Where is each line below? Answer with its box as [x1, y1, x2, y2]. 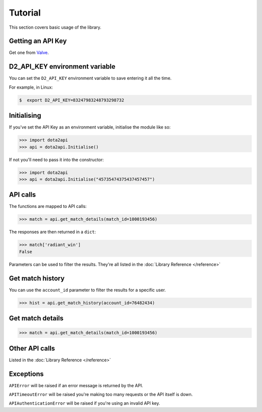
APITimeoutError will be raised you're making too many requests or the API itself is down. [9, 392, 193, 397]
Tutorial [9, 7, 41, 18]
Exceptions [9, 370, 44, 378]
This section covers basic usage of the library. [9, 24, 101, 30]
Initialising [9, 112, 41, 120]
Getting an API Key [9, 37, 67, 45]
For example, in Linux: [9, 84, 53, 90]
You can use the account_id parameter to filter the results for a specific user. [9, 287, 166, 293]
